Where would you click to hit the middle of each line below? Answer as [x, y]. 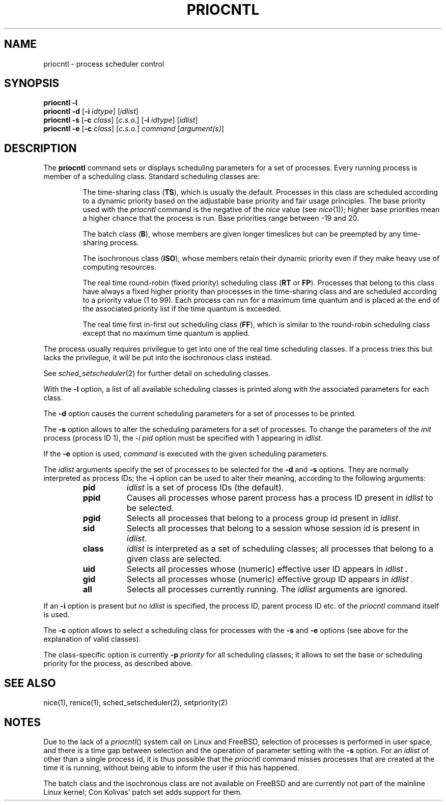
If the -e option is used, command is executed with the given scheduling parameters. [186, 454]
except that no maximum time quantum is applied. [166, 333]
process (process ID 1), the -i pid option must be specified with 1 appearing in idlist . [183, 438]
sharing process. [111, 243]
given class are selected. [174, 559]
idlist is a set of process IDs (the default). [205, 488]
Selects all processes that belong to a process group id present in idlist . [263, 518]
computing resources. [119, 267]
